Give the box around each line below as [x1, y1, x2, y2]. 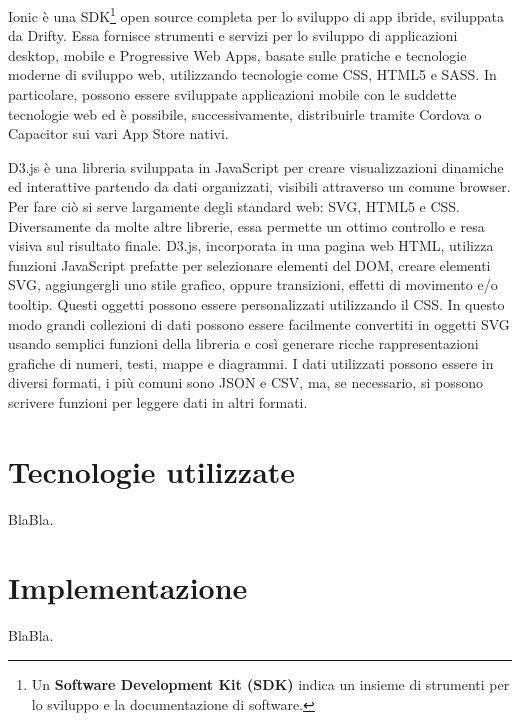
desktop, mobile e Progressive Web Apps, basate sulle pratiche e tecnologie [8, 44, 467, 65]
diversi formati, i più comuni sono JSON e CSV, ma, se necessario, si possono [8, 372, 483, 393]
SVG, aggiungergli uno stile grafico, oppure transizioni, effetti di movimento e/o [8, 274, 498, 295]
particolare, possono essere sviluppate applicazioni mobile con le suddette [8, 84, 457, 105]
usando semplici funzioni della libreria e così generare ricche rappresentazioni [8, 333, 479, 354]
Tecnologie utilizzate [8, 450, 296, 491]
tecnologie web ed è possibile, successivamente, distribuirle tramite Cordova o [8, 103, 482, 124]
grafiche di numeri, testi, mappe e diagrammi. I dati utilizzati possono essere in [8, 352, 494, 373]
